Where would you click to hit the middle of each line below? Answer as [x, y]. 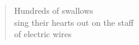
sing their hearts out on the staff [74, 22]
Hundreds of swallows [54, 10]
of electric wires [43, 34]
